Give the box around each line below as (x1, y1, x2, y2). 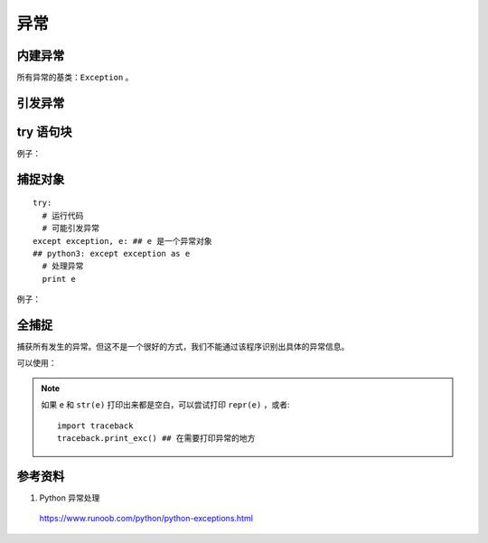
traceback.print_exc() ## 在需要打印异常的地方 (57, 433, 256, 443)
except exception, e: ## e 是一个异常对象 (33, 236, 212, 246)
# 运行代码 (42, 211, 84, 220)
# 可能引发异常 (42, 223, 99, 234)
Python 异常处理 (39, 492, 100, 503)
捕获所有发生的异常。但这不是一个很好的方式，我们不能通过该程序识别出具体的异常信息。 (16, 342, 350, 352)
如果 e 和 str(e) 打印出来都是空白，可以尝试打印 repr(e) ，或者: (41, 399, 290, 410)
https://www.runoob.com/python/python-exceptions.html (39, 513, 253, 524)
